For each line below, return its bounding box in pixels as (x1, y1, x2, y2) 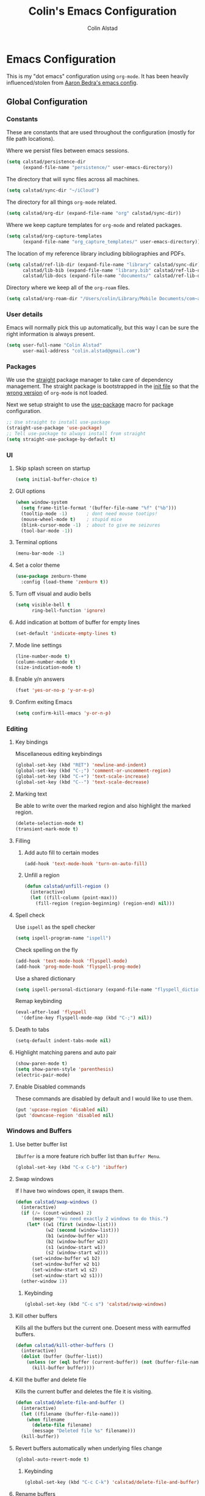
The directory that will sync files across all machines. (6, 176, 140, 183)
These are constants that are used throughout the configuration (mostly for (6, 129, 195, 136)
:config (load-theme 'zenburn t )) (21, 579, 109, 585)
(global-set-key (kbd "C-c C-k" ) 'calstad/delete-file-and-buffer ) (24, 1479, 200, 1485)
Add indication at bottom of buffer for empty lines (15, 618, 140, 626)
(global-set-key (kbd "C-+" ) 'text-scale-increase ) (15, 774, 149, 780)
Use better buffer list (15, 1140, 68, 1148)
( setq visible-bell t (15, 602, 71, 608)
